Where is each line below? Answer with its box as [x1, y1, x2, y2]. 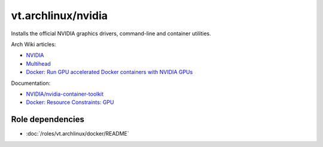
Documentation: [11, 79, 51, 87]
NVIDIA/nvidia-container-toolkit [26, 90, 104, 97]
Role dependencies [11, 114, 85, 125]
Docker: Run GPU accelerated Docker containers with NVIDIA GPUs [26, 69, 193, 76]
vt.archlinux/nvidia [11, 9, 108, 22]
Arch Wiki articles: [11, 41, 56, 48]
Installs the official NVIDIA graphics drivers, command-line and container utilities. [11, 30, 212, 37]
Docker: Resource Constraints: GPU [26, 99, 114, 106]
